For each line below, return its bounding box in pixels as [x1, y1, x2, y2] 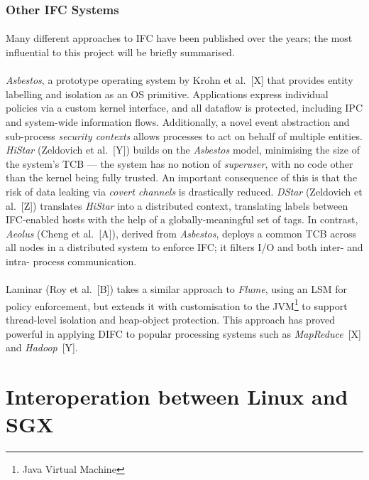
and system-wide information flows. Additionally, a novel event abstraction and [6, 114, 350, 129]
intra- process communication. [6, 253, 137, 268]
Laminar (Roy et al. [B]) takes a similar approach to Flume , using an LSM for [6, 282, 348, 297]
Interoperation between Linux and [6, 381, 348, 410]
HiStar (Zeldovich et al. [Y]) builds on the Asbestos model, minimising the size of [6, 142, 360, 157]
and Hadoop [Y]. [6, 340, 78, 355]
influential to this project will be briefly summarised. [6, 45, 235, 60]
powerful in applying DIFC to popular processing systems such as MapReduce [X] [6, 326, 361, 341]
